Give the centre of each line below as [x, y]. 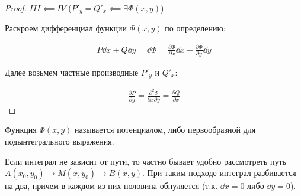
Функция [21, 130]
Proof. [16, 8]
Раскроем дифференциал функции [66, 28]
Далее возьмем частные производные [72, 72]
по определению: [195, 28]
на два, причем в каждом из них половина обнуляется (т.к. [111, 186]
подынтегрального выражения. [60, 141]
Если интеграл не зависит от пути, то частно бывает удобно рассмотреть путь [145, 161]
